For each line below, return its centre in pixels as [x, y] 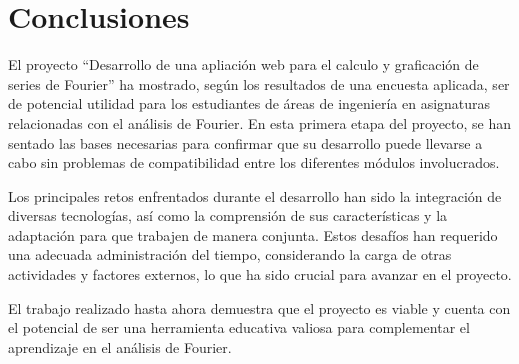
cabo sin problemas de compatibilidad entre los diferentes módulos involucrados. [254, 162]
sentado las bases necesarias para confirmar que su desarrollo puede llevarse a [245, 142]
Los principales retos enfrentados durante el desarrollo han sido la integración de [255, 195]
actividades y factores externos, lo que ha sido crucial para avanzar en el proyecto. [260, 274]
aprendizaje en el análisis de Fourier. [120, 346]
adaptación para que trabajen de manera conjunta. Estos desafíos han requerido [253, 234]
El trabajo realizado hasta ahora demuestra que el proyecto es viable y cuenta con [259, 307]
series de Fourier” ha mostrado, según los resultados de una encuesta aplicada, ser [259, 83]
